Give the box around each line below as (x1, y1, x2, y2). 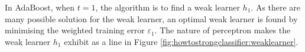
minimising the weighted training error (5, 24, 145, 36)
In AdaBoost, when (5, 1, 75, 13)
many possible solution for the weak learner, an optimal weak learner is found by (5, 12, 298, 25)
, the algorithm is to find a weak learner (95, 1, 240, 13)
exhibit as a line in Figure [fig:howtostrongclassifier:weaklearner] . (64, 35, 298, 47)
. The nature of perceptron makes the (154, 24, 291, 36)
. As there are (251, 1, 301, 13)
